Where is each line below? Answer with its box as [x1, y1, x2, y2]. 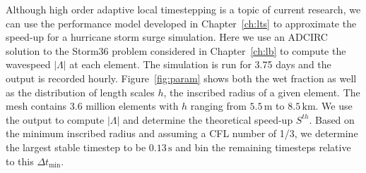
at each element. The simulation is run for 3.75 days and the [69, 57, 331, 72]
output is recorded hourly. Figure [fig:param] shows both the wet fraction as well [6, 70, 357, 85]
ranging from [190, 98, 247, 113]
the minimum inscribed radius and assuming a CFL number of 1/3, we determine [6, 126, 358, 141]
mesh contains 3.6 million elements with [6, 98, 179, 113]
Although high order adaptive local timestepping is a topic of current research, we [6, 2, 361, 16]
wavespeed [6, 57, 51, 72]
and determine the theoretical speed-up [123, 112, 293, 127]
